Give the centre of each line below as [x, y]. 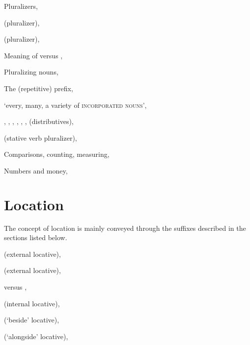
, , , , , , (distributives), [39, 121]
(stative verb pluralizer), [41, 137]
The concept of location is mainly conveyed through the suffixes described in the [125, 228]
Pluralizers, [21, 6]
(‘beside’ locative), [32, 320]
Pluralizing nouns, [31, 72]
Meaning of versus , [33, 55]
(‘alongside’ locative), [36, 336]
